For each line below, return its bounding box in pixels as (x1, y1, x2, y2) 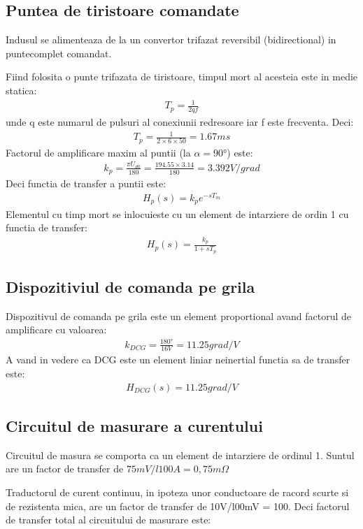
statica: (6, 82, 37, 97)
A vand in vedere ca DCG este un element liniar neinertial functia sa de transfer (6, 352, 350, 367)
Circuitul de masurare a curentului (6, 415, 263, 437)
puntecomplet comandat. (6, 45, 112, 60)
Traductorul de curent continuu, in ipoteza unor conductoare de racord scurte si (6, 485, 349, 500)
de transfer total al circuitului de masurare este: (6, 512, 211, 527)
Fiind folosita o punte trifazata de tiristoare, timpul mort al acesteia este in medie (6, 69, 358, 84)
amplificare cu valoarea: (6, 322, 107, 337)
